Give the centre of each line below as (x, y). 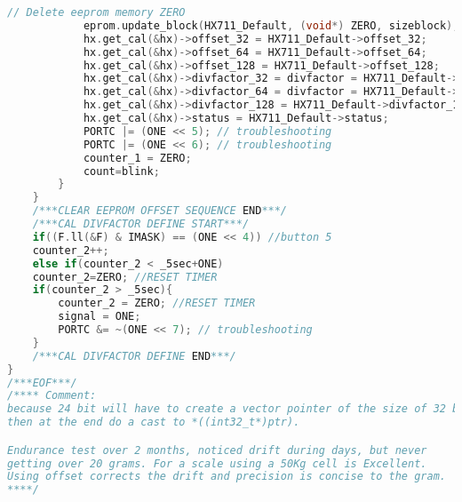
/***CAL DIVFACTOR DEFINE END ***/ (134, 356)
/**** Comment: (52, 396)
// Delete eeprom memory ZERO (96, 12)
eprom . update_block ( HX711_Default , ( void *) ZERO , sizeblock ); (271, 25)
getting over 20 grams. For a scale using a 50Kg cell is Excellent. (217, 463)
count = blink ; (121, 171)
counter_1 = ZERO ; (137, 158)
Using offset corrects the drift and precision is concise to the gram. (227, 477)
